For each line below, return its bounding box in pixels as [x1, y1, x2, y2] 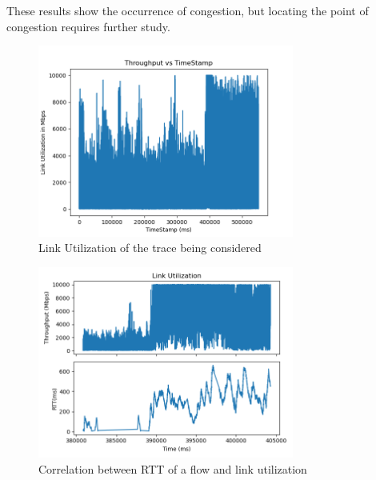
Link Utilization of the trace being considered [38, 239, 262, 256]
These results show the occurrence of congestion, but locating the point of [6, 2, 369, 18]
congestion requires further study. [6, 18, 170, 34]
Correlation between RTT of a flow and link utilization [38, 460, 307, 477]
